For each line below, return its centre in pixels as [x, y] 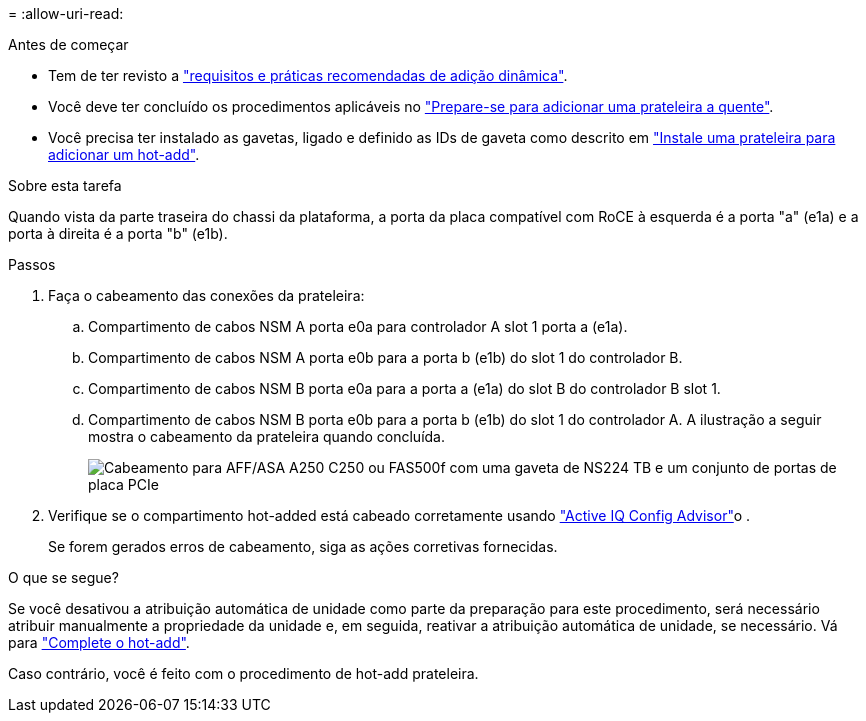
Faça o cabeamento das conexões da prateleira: [206, 295]
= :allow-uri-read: [66, 13]
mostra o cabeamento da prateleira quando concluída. [266, 436]
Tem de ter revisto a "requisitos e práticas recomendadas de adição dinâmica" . [308, 75]
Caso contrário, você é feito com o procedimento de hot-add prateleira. [243, 673]
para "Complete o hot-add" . [99, 642]
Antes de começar [68, 44]
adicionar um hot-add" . [124, 154]
